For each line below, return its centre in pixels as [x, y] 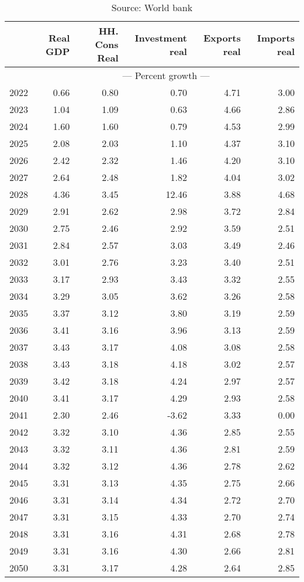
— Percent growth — [166, 75]
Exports [222, 37]
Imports [276, 37]
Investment [161, 37]
